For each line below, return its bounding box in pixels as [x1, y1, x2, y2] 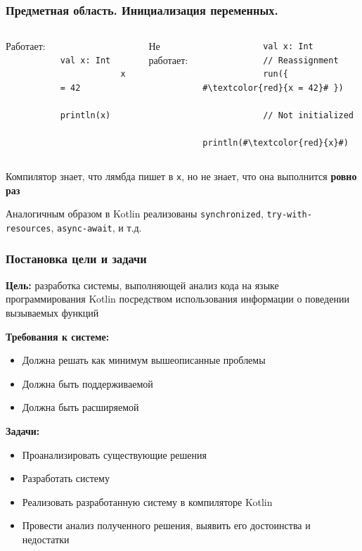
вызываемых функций [6, 305, 99, 319]
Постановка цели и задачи [6, 250, 147, 267]
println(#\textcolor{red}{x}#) [202, 138, 349, 148]
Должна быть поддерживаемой [22, 376, 153, 391]
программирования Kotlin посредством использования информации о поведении [6, 291, 349, 306]
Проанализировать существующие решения [22, 447, 207, 462]
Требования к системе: [6, 329, 110, 343]
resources [6, 223, 51, 234]
